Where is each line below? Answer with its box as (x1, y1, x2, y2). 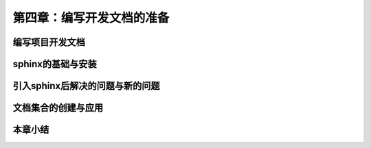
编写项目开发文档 (12, 36, 85, 48)
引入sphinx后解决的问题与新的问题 (12, 80, 161, 92)
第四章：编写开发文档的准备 (12, 10, 170, 25)
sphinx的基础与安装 (12, 58, 98, 70)
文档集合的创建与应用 (12, 102, 103, 114)
